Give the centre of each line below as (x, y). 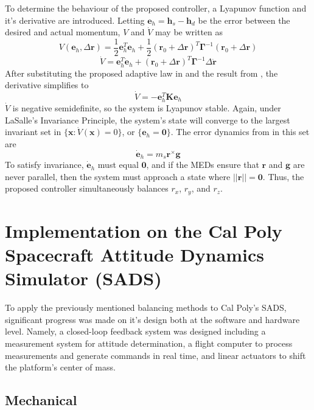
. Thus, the (283, 176)
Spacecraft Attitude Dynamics (134, 255)
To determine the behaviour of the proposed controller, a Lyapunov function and (156, 8)
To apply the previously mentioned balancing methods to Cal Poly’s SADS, (146, 307)
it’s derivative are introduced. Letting (75, 20)
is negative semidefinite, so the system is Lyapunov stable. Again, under (147, 108)
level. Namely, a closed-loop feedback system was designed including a (135, 331)
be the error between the (244, 20)
